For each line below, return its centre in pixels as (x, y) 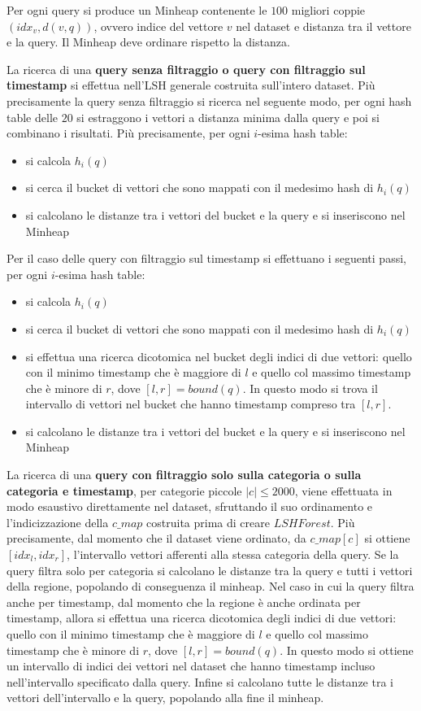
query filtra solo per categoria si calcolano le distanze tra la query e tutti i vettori (210, 570)
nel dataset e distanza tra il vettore (323, 26)
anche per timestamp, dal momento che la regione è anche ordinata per (184, 602)
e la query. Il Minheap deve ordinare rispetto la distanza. (148, 42)
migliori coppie (328, 10)
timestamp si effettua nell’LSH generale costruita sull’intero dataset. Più (191, 85)
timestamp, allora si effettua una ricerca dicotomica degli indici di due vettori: (202, 618)
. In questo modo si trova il (310, 388)
